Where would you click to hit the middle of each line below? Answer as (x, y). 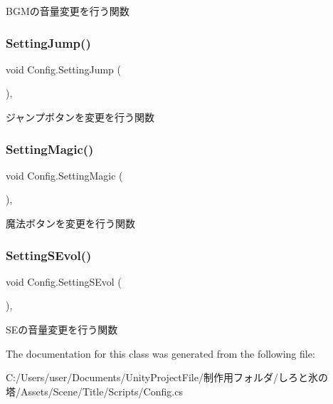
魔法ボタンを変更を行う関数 (70, 223)
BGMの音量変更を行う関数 (68, 11)
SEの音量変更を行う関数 (62, 329)
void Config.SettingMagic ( (64, 175)
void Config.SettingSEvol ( (64, 281)
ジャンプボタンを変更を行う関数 (80, 117)
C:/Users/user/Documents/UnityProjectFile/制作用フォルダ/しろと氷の (167, 377)
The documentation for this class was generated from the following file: (160, 353)
